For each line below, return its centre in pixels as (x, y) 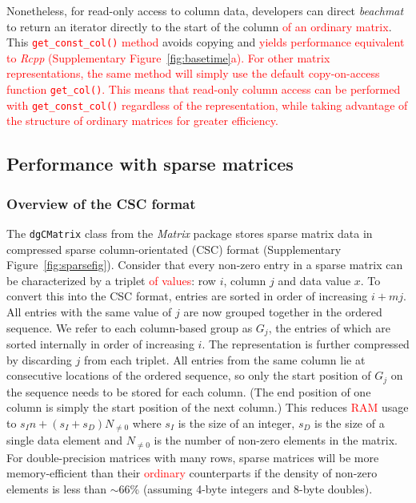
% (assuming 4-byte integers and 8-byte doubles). (251, 488)
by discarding (39, 359)
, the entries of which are (329, 327)
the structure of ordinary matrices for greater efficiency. (142, 121)
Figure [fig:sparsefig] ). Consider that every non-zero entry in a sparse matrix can (205, 265)
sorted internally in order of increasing (100, 344)
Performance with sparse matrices (150, 164)
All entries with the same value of (89, 311)
